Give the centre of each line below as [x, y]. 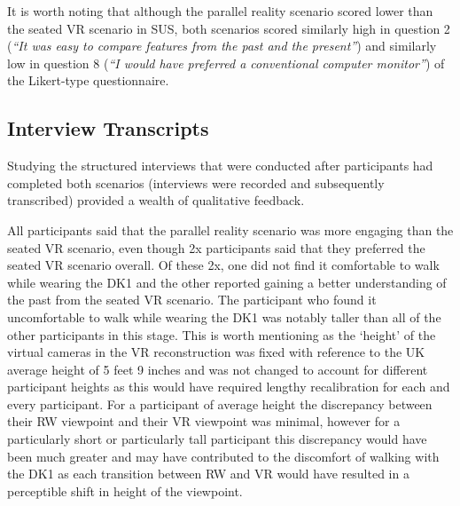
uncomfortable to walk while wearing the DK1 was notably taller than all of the [224, 316]
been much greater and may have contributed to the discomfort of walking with [223, 456]
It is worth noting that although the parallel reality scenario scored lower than [220, 11]
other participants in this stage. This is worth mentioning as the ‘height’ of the [222, 334]
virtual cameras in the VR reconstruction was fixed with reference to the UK [216, 352]
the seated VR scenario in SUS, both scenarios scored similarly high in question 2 [229, 28]
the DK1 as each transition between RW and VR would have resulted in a [208, 474]
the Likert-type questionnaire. [88, 80]
